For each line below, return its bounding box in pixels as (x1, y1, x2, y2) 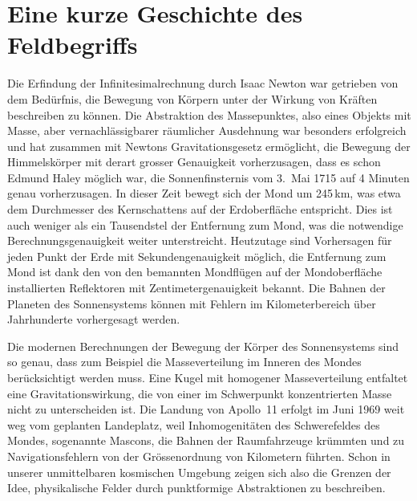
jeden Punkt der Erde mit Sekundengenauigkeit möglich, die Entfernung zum (7, 247, 387, 264)
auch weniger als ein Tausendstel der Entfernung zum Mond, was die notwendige (7, 216, 403, 233)
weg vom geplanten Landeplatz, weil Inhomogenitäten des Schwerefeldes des (7, 416, 380, 433)
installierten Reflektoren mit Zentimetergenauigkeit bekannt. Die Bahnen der (7, 279, 386, 296)
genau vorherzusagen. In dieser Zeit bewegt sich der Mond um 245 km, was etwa (7, 185, 401, 202)
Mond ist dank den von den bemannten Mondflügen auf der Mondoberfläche (7, 263, 383, 280)
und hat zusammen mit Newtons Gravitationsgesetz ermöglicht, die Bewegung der (7, 137, 411, 154)
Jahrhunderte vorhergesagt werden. (7, 311, 180, 328)
